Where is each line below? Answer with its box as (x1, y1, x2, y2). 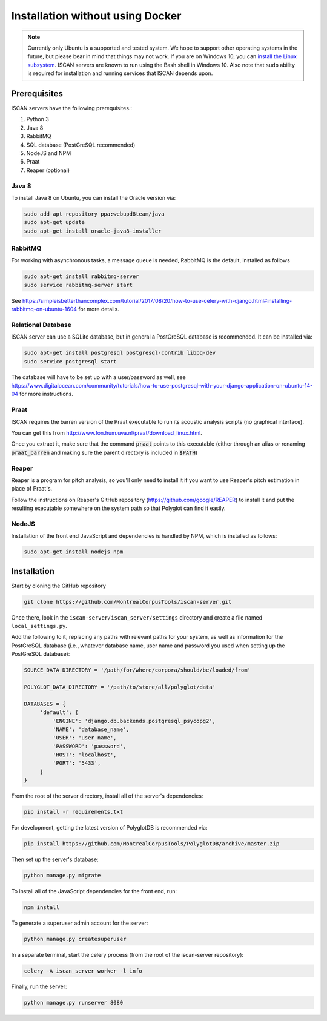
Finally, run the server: (11, 983, 67, 990)
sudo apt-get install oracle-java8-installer (24, 227, 162, 234)
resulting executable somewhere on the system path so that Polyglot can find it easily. (11, 504, 226, 512)
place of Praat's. (11, 485, 53, 492)
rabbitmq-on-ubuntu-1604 (11, 306, 78, 313)
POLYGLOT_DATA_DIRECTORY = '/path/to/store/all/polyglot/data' (24, 683, 216, 690)
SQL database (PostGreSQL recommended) (26, 141, 136, 148)
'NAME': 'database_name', (52, 725, 130, 733)
